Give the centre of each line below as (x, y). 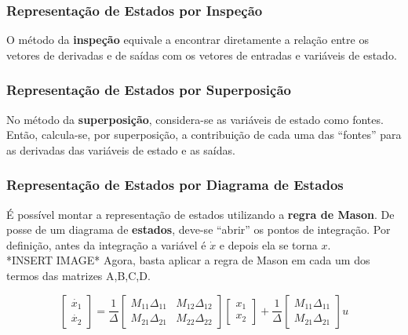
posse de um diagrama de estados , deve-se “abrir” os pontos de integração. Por (199, 229)
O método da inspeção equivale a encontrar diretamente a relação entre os (188, 40)
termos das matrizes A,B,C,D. (78, 275)
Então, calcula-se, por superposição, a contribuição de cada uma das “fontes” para (204, 135)
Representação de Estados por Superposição (149, 90)
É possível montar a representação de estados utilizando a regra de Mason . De (200, 214)
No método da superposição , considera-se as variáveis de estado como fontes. (195, 119)
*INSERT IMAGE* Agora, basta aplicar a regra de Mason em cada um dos (188, 260)
